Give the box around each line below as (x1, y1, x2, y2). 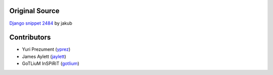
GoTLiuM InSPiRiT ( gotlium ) (22, 60, 79, 66)
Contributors (9, 33, 51, 42)
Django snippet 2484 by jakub (9, 20, 73, 26)
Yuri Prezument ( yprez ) (22, 46, 71, 52)
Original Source (9, 7, 60, 15)
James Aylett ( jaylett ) (22, 53, 67, 59)
